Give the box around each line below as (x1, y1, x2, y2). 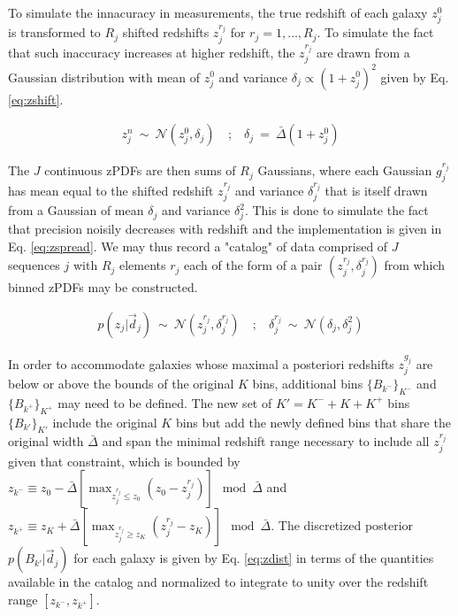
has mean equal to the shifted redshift (8, 181, 214, 199)
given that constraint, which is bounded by (8, 451, 240, 470)
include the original (52, 412, 157, 431)
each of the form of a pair (184, 256, 323, 274)
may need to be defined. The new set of (57, 393, 272, 412)
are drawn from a (316, 42, 410, 61)
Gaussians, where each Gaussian (257, 161, 432, 180)
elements (119, 256, 166, 274)
